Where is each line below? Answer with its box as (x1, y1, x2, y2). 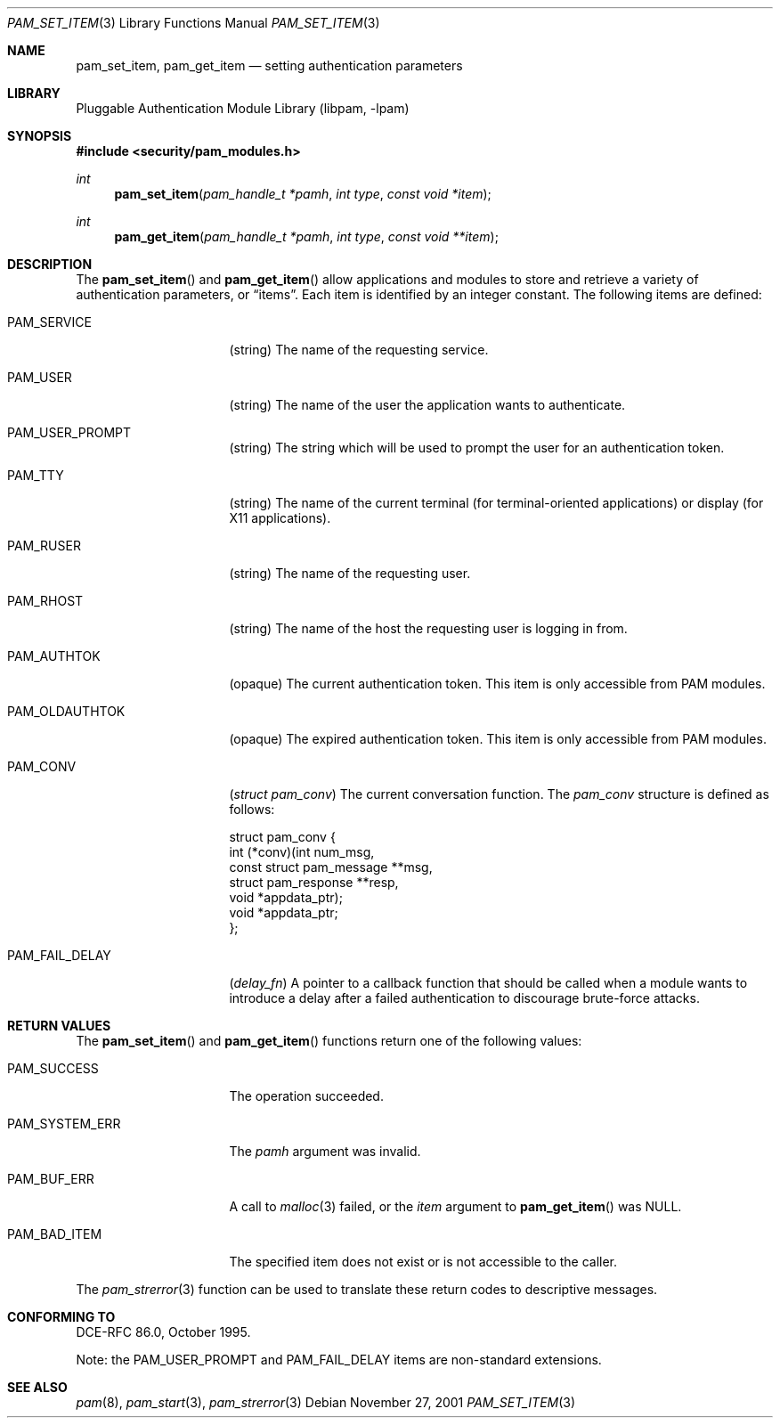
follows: (229, 802, 275, 817)
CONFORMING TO (7, 1309, 116, 1324)
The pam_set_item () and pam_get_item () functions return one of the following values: (76, 1033, 582, 1048)
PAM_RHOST (7, 593, 84, 608)
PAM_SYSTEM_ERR (7, 1116, 121, 1131)
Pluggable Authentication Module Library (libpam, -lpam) (76, 101, 410, 116)
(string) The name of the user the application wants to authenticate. (229, 397, 626, 412)
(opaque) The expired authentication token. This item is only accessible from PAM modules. (229, 731, 767, 746)
